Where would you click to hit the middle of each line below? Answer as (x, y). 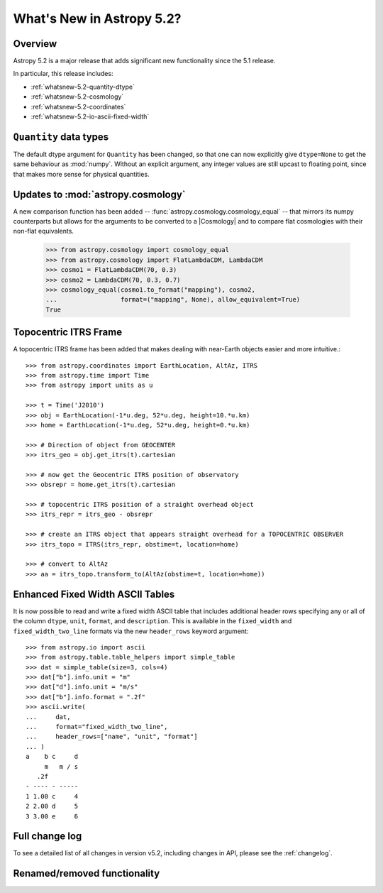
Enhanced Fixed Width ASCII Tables (94, 594)
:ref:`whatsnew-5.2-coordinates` (78, 106)
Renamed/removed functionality (87, 873)
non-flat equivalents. (44, 231)
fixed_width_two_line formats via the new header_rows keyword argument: (131, 631)
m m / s (61, 766)
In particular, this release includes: (63, 74)
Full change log (48, 837)
